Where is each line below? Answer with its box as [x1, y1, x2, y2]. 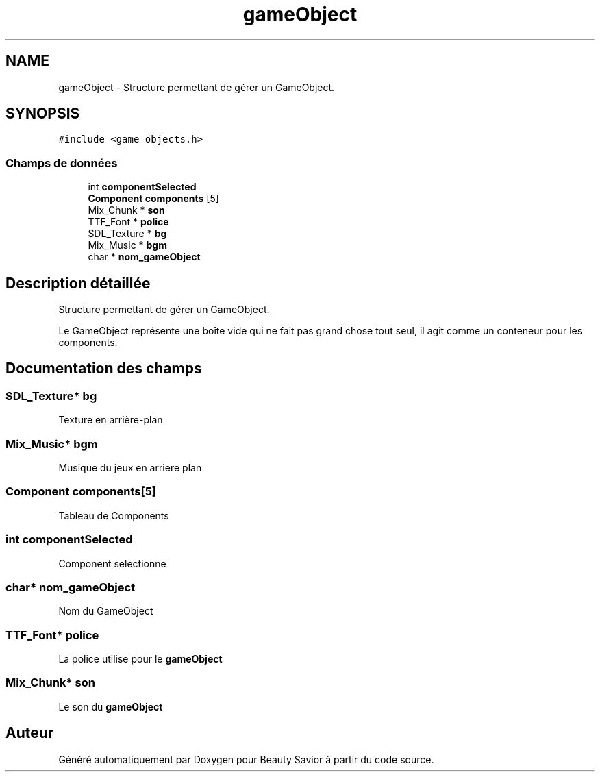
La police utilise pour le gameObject [58, 653, 223, 665]
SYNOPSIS [5, 105, 80, 123]
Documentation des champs [5, 360, 202, 378]
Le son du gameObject [58, 700, 163, 713]
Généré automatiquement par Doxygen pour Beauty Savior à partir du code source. [58, 753, 434, 765]
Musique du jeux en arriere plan [58, 462, 202, 473]
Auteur [5, 724, 54, 742]
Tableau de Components [58, 509, 169, 521]
